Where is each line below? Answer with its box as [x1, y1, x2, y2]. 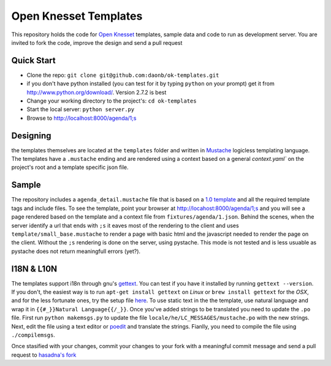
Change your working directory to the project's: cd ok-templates [26, 97, 197, 104]
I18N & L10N [11, 263, 58, 274]
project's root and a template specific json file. [11, 163, 129, 171]
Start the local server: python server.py [26, 106, 135, 113]
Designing [11, 130, 51, 141]
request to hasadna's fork [11, 351, 77, 359]
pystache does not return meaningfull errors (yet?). [11, 247, 141, 255]
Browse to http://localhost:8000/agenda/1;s [26, 114, 137, 122]
